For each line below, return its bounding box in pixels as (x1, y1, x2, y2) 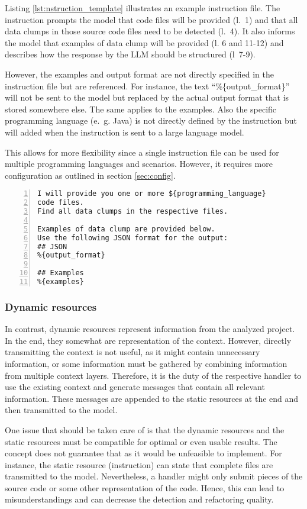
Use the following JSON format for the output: (37, 233, 228, 242)
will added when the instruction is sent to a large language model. (5, 125, 244, 138)
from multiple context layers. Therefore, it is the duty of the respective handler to (5, 369, 302, 381)
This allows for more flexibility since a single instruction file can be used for (5, 146, 279, 158)
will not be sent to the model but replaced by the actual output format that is (5, 91, 289, 104)
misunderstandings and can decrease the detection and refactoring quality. (5, 493, 274, 505)
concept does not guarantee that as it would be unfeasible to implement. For (5, 447, 282, 459)
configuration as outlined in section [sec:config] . (5, 169, 176, 181)
